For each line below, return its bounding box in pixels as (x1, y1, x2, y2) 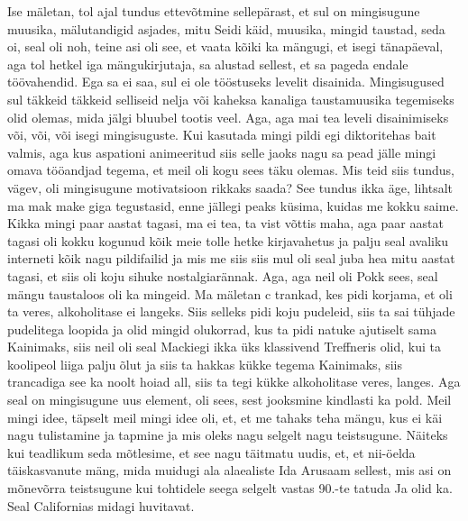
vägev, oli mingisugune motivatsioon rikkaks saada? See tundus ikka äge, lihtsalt (7, 178, 454, 197)
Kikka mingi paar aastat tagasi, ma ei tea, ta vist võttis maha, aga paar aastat (7, 214, 444, 233)
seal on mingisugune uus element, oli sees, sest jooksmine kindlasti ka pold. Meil (7, 390, 452, 409)
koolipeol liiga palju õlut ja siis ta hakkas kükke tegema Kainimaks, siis (7, 354, 402, 373)
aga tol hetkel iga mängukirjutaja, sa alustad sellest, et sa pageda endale (7, 54, 408, 73)
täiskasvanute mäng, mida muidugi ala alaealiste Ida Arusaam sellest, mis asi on (7, 461, 452, 480)
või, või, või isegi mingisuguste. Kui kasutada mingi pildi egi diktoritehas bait (7, 125, 436, 144)
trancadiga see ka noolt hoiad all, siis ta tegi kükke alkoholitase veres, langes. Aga (7, 372, 461, 391)
